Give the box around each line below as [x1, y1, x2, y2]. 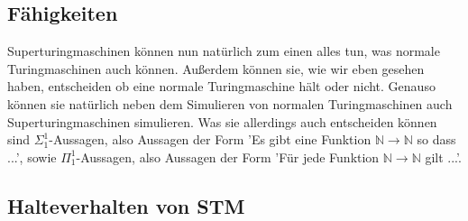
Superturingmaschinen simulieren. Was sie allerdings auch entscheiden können [7, 112, 437, 131]
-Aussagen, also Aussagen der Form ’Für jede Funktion [76, 147, 380, 166]
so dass [417, 130, 456, 149]
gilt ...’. [425, 147, 462, 166]
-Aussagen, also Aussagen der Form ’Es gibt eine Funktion [49, 130, 372, 149]
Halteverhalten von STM [7, 191, 245, 219]
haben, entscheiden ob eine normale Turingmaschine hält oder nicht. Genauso [7, 77, 436, 96]
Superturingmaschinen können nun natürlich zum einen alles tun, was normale [7, 41, 440, 60]
